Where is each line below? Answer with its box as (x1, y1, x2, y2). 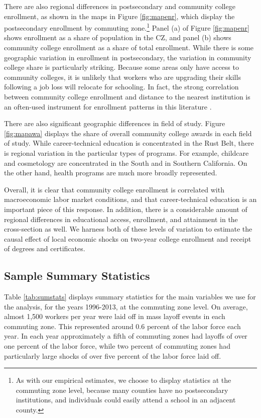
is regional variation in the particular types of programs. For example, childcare (4, 147, 249, 158)
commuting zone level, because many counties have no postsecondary (16, 384, 228, 395)
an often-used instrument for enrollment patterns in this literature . (4, 101, 212, 112)
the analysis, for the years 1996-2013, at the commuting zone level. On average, (4, 301, 248, 311)
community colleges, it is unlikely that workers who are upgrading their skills (4, 71, 241, 82)
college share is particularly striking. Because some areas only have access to (4, 62, 239, 72)
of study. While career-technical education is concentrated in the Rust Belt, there (4, 138, 254, 148)
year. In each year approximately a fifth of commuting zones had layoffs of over (4, 331, 247, 341)
